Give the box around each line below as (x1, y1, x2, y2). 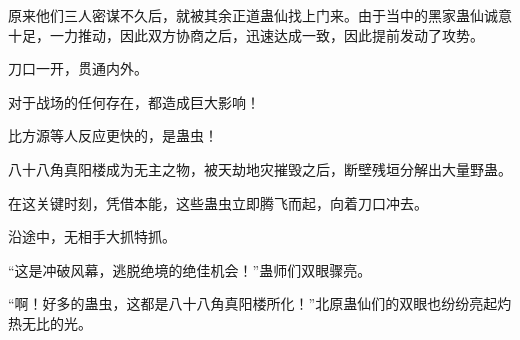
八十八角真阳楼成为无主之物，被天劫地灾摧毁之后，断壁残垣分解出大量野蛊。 (8, 158, 512, 179)
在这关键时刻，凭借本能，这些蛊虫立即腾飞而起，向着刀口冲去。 (8, 192, 428, 213)
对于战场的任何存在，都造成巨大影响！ (8, 91, 260, 112)
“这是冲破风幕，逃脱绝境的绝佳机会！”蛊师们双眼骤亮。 (8, 259, 372, 280)
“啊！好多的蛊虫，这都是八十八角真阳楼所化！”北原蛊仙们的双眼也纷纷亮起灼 (8, 293, 512, 314)
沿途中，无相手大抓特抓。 (8, 226, 176, 247)
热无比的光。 (8, 312, 92, 333)
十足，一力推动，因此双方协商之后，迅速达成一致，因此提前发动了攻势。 (8, 24, 484, 45)
